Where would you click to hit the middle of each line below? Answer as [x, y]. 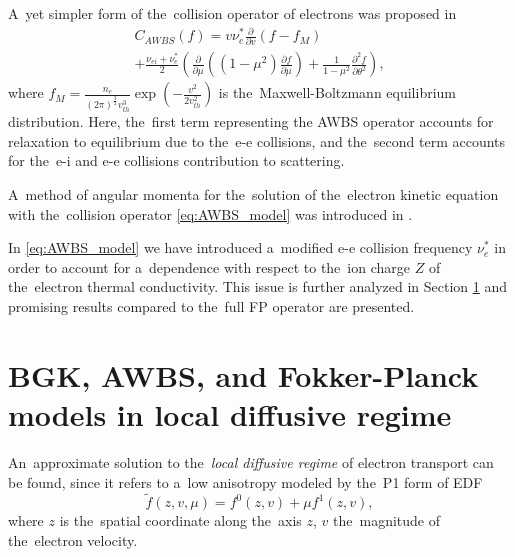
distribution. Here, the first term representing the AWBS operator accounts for [251, 121]
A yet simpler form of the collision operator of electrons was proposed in [232, 13]
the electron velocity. [73, 539]
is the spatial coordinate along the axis [180, 520]
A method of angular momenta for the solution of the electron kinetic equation [253, 194]
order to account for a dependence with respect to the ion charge [209, 266]
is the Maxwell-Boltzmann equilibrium [337, 92]
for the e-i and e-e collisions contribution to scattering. [176, 160]
